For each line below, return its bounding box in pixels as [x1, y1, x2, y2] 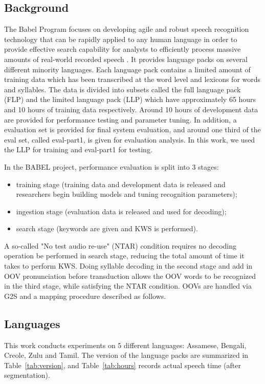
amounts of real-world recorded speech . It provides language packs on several [4, 53, 248, 64]
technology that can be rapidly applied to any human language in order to [4, 33, 237, 44]
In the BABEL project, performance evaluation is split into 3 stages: [4, 161, 219, 172]
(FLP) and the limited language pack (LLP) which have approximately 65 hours [4, 94, 256, 105]
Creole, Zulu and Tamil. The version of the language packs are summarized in [4, 350, 249, 360]
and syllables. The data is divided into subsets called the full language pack [4, 84, 241, 94]
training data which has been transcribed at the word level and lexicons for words [4, 74, 261, 85]
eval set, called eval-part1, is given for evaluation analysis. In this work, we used [4, 134, 255, 145]
